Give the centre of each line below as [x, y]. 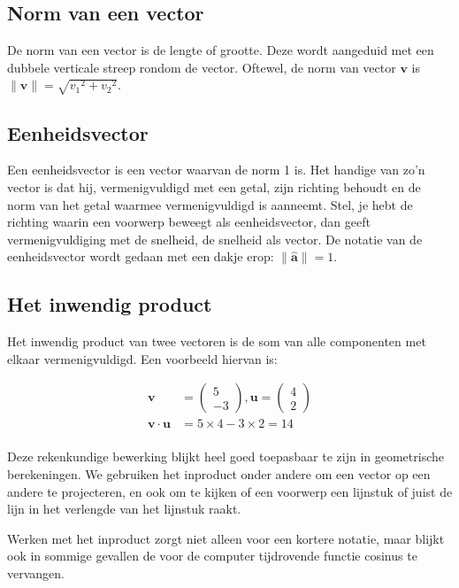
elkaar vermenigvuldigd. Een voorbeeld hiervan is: [142, 358]
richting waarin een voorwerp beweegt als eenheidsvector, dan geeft [189, 222]
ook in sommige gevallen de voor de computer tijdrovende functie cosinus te [212, 556]
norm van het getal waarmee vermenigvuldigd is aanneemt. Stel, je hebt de [210, 204]
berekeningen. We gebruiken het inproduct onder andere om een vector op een [219, 473]
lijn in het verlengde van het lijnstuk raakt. [124, 509]
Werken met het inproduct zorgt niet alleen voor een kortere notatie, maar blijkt [226, 538]
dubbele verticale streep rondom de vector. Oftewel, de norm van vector [202, 67]
